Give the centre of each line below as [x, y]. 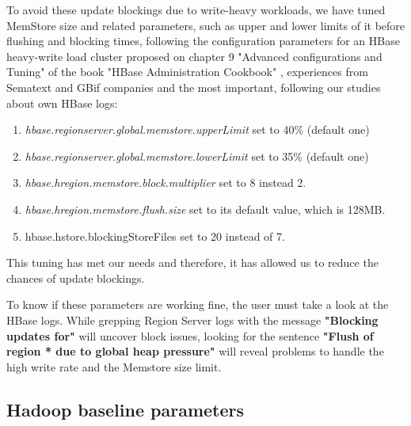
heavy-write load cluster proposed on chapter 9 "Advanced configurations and [194, 56]
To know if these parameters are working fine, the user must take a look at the [198, 304]
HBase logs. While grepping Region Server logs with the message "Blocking [192, 319]
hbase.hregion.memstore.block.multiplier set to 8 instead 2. [166, 183]
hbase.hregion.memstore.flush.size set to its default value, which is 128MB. [205, 209]
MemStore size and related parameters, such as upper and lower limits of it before [206, 25]
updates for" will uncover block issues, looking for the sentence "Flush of [190, 335]
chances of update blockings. [76, 278]
